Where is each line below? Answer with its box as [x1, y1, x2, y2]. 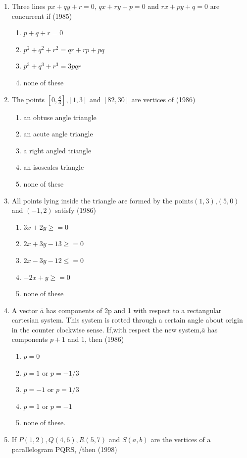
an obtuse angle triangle [23, 112, 97, 122]
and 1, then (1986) [67, 334, 124, 344]
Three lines [11, 1, 46, 11]
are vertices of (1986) [131, 94, 196, 104]
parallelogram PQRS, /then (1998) [11, 444, 117, 454]
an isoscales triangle [23, 162, 84, 172]
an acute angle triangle [23, 129, 93, 139]
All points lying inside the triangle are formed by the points [11, 195, 194, 205]
